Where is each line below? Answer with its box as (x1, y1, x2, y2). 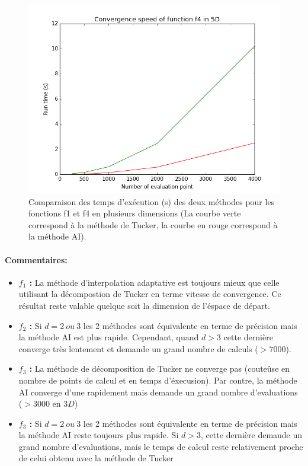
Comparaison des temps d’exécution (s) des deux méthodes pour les (28, 195, 275, 208)
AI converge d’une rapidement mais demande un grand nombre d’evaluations (18, 385, 298, 398)
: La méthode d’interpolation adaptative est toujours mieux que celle (29, 276, 280, 288)
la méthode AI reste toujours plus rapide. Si (18, 429, 179, 441)
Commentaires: (5, 253, 68, 266)
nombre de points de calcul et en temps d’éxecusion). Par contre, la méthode (18, 374, 297, 386)
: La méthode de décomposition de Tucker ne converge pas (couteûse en (29, 362, 290, 375)
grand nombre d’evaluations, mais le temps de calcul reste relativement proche (18, 440, 303, 452)
